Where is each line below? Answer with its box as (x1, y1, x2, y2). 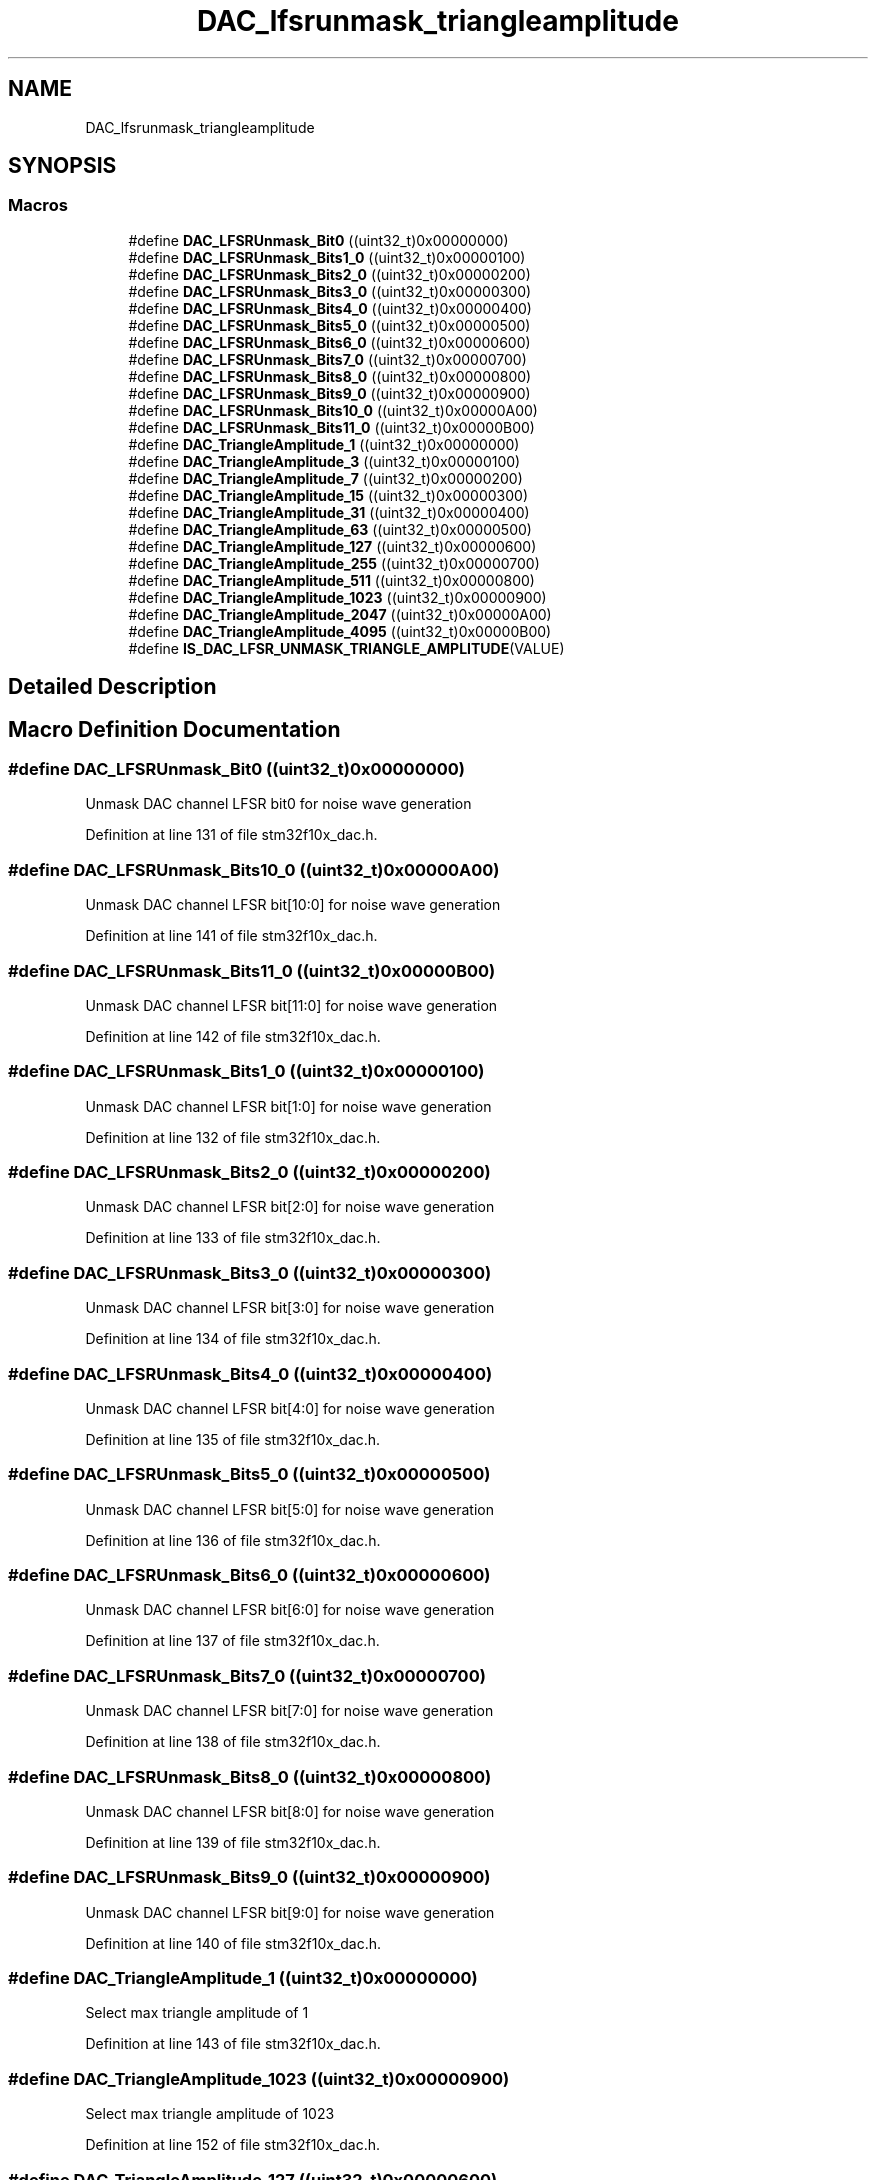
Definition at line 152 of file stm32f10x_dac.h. (85, 2136, 380, 2154)
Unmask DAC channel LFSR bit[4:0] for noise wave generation (85, 1399, 495, 1417)
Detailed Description (8, 674, 217, 700)
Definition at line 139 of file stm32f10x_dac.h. (85, 1833, 381, 1851)
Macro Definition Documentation (8, 716, 341, 742)
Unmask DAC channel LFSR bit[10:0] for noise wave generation (85, 896, 501, 914)
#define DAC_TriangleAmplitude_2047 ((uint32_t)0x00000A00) (128, 605, 552, 623)
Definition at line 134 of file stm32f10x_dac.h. (85, 1330, 381, 1348)
